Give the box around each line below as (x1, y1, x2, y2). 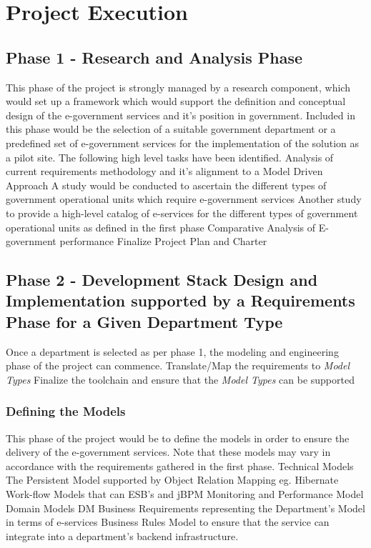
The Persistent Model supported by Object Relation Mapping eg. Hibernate (6, 472, 339, 487)
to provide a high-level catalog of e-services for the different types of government (6, 205, 358, 220)
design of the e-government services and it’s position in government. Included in (6, 107, 355, 122)
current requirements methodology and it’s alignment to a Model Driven (6, 164, 323, 179)
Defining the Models (6, 402, 126, 420)
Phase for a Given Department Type (6, 310, 283, 332)
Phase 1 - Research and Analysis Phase (6, 46, 303, 68)
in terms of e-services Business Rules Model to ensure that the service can (6, 514, 330, 529)
